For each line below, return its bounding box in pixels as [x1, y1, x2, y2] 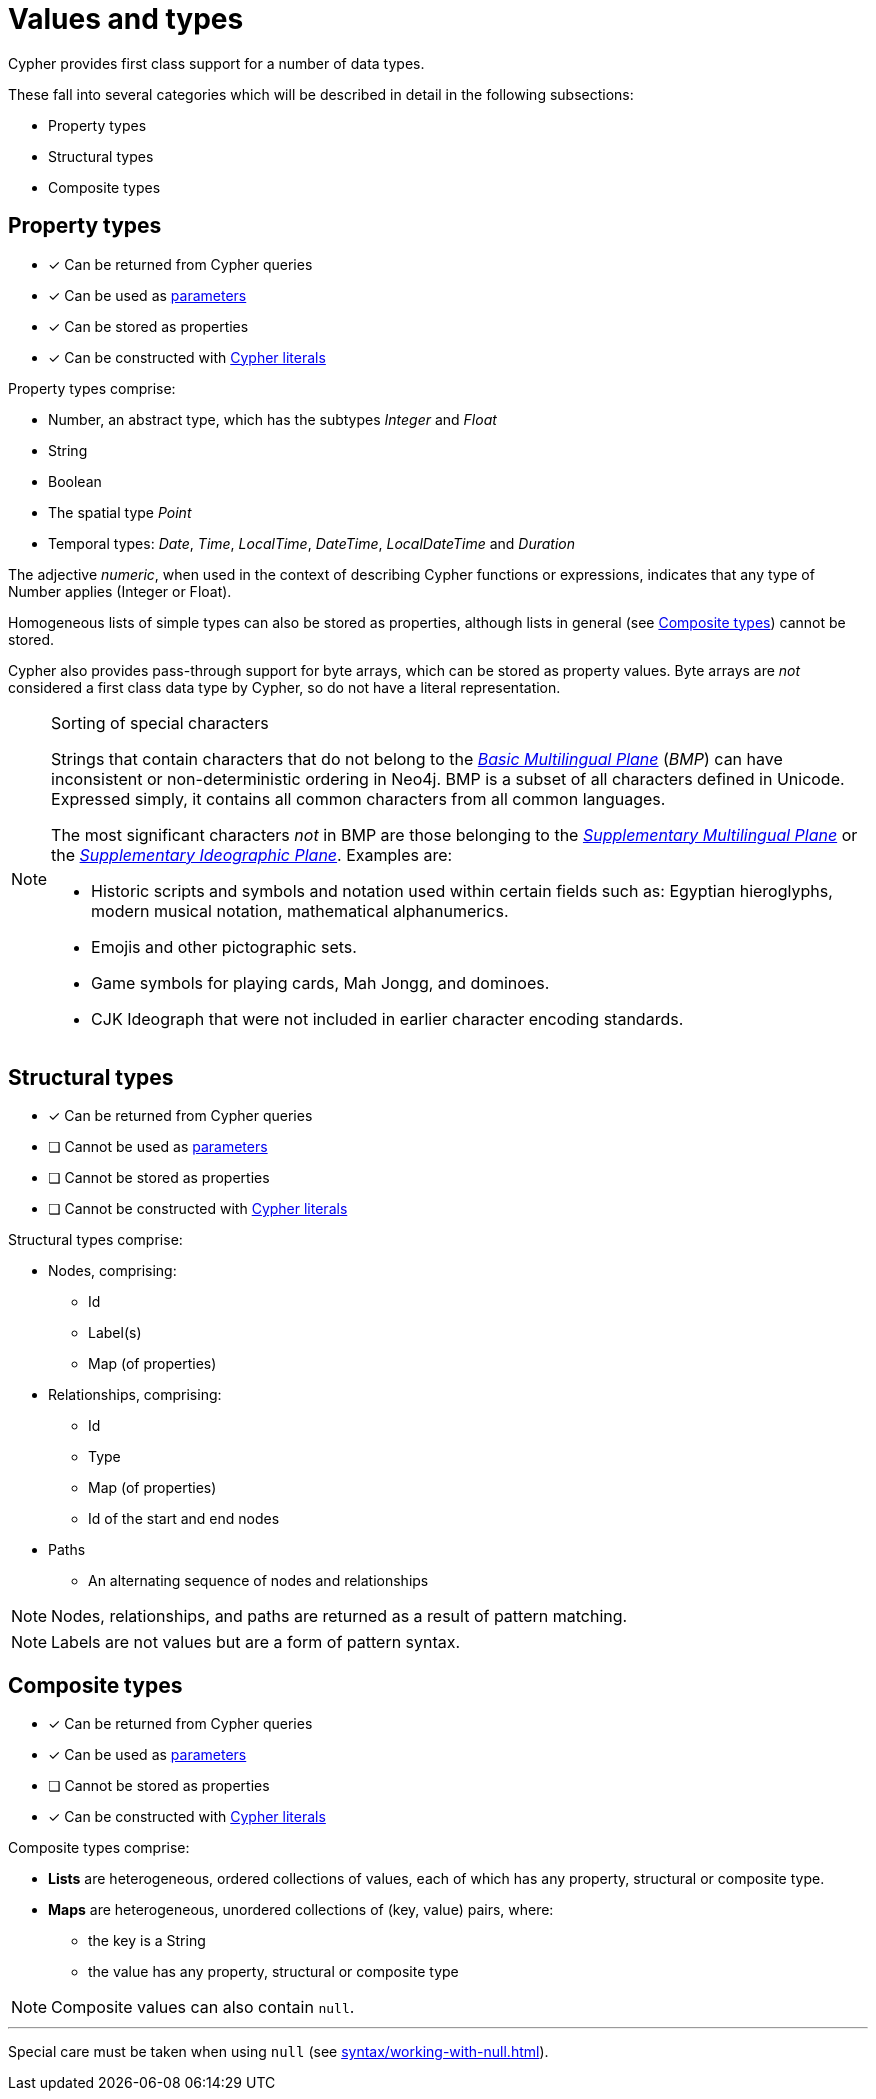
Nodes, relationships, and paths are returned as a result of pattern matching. [51, 1606, 628, 1627]
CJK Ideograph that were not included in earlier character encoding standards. [91, 1008, 684, 1029]
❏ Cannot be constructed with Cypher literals [48, 1200, 348, 1218]
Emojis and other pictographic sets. [91, 936, 357, 957]
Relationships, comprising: [48, 1386, 222, 1404]
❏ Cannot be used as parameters [48, 1138, 268, 1156]
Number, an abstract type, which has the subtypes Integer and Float [48, 410, 497, 428]
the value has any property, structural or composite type [88, 1963, 459, 1981]
